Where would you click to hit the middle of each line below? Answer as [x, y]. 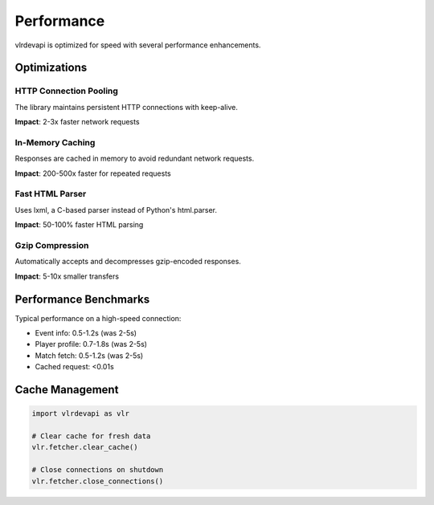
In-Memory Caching [55, 142]
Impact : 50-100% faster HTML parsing [79, 225]
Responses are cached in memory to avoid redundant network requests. [135, 159]
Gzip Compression [52, 245]
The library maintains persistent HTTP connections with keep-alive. [127, 107]
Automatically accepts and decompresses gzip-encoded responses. [128, 262]
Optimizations [51, 68]
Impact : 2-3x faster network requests [77, 122]
